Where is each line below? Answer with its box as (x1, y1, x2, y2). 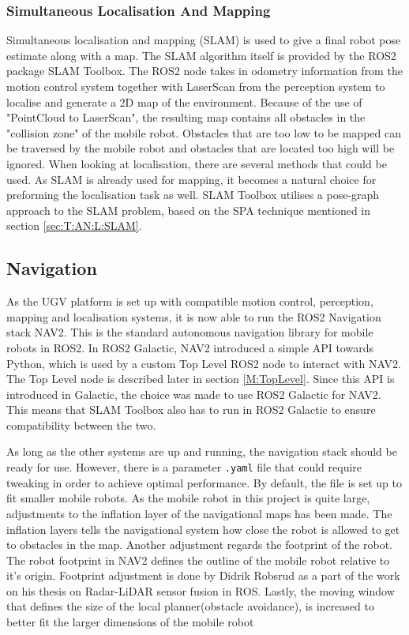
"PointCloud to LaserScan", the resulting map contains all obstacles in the (6, 109, 366, 126)
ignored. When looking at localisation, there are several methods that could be (6, 155, 387, 171)
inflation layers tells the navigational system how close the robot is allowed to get (6, 520, 400, 537)
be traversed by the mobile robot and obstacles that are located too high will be (6, 140, 395, 156)
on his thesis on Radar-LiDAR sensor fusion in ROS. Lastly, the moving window (6, 582, 395, 599)
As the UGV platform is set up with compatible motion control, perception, (6, 293, 373, 310)
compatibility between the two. (6, 416, 156, 433)
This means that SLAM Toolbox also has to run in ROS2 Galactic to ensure (6, 401, 376, 418)
